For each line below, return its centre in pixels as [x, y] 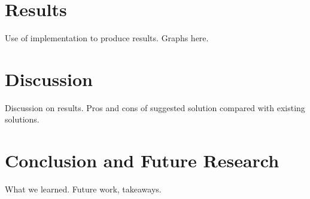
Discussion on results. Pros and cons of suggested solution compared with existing [155, 107]
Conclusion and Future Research [142, 160]
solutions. [22, 119]
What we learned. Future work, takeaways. [83, 189]
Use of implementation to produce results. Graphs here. [107, 38]
